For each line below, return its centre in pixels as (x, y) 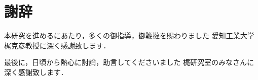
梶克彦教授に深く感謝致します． (57, 45)
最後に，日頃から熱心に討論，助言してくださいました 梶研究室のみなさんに (129, 62)
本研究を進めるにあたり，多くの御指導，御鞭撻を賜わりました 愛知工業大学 (129, 35)
